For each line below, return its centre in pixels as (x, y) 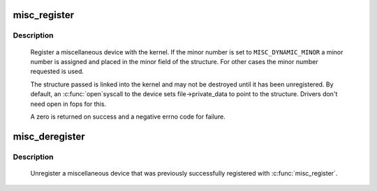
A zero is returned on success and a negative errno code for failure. (128, 116)
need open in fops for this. (68, 104)
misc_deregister (49, 136)
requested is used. (57, 71)
